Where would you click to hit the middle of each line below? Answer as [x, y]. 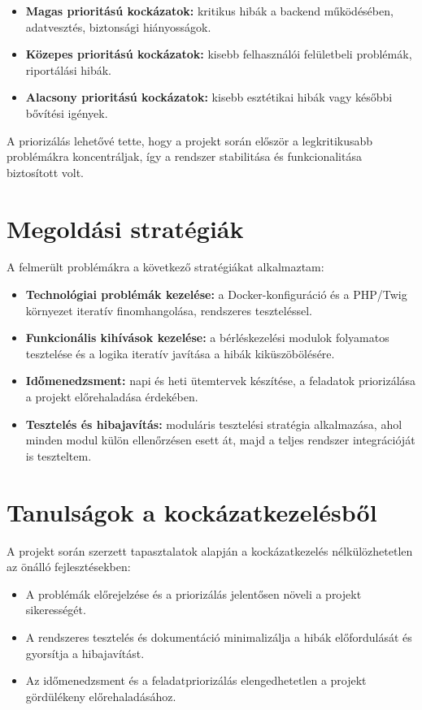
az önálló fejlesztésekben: [69, 567]
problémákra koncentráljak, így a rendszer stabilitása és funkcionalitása [184, 156]
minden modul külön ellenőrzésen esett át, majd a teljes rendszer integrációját [220, 440]
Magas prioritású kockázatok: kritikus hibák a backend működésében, [209, 11]
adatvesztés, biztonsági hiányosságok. [118, 26]
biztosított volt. [45, 172]
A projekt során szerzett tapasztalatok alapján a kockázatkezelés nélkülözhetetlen [210, 550]
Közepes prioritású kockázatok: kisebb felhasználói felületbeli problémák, [219, 54]
